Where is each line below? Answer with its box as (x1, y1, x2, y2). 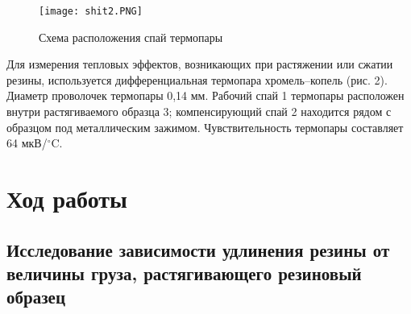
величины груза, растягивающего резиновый (6, 260, 362, 285)
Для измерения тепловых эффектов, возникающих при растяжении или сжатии (6, 56, 393, 72)
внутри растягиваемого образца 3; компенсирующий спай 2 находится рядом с (6, 103, 392, 120)
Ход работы (6, 182, 127, 214)
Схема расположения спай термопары (39, 28, 223, 45)
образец (6, 284, 66, 309)
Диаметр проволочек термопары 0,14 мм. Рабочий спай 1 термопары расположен (6, 87, 405, 104)
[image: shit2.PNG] (39, 6, 143, 17)
